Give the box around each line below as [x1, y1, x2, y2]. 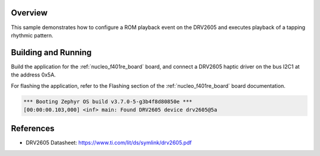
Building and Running [11, 47, 92, 58]
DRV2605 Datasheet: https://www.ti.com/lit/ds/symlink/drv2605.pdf [25, 139, 192, 147]
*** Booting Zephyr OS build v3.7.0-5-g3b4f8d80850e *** [23, 98, 193, 105]
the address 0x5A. [11, 71, 56, 78]
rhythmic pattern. [11, 31, 53, 39]
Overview [11, 8, 48, 18]
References [11, 123, 55, 133]
